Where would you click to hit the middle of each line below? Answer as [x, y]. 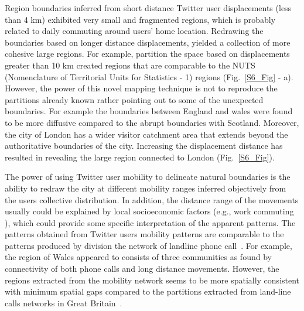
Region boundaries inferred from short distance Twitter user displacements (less [148, 8]
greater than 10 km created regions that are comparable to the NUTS [130, 65]
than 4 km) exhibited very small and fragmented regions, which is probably [140, 19]
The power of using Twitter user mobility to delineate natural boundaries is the [148, 177]
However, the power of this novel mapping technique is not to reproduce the [141, 88]
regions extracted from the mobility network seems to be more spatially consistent [152, 280]
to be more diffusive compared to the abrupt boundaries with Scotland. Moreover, [152, 122]
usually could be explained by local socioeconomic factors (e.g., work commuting [149, 211]
